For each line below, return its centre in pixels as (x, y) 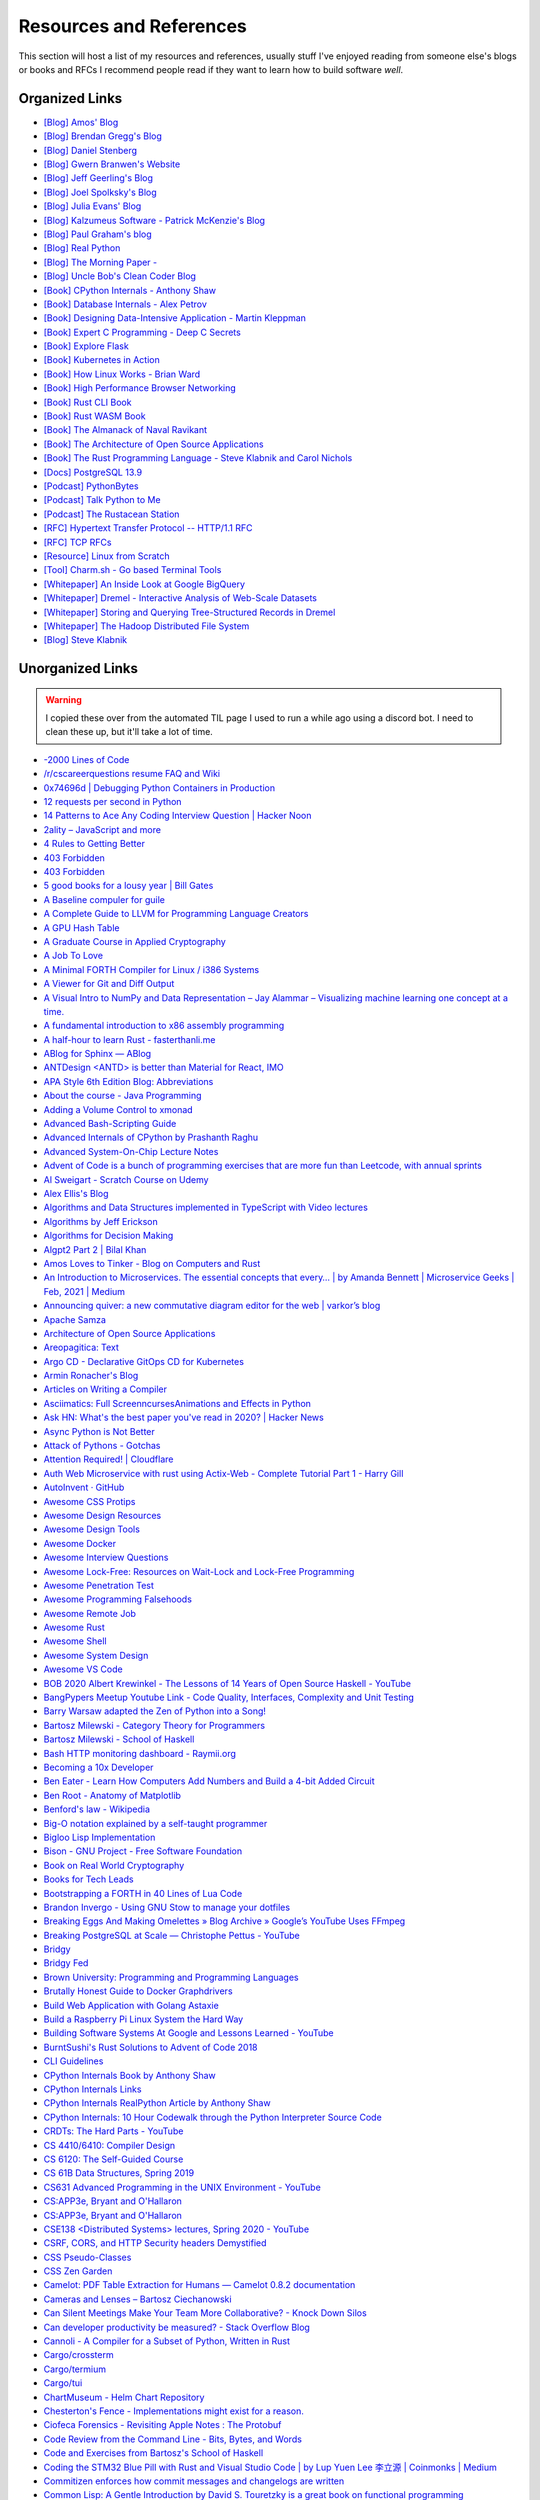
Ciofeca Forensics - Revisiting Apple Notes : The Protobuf (162, 2425)
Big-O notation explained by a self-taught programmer (155, 1823)
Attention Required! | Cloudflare (108, 1459)
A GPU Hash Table (81, 927)
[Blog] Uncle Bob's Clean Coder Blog (120, 276)
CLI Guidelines (73, 2061)
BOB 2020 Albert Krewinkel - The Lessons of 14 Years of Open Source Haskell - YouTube (227, 1683)
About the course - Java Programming (122, 1096)
